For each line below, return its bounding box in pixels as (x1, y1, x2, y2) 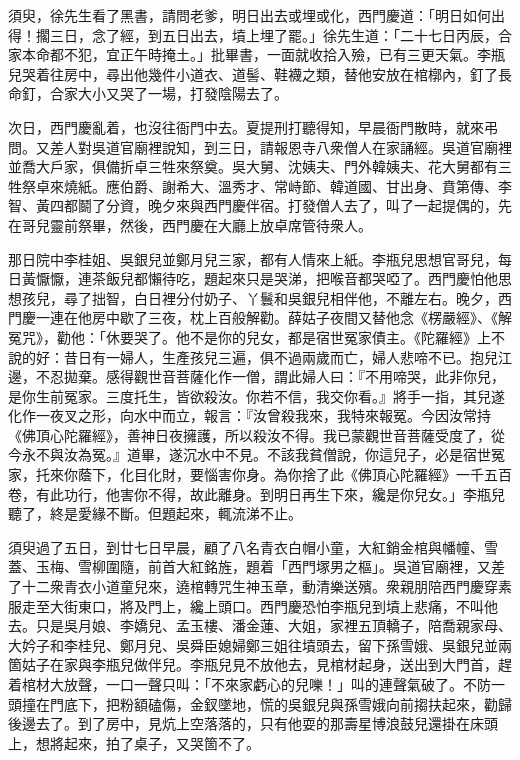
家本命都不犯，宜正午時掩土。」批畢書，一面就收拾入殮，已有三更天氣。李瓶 (8, 44, 505, 65)
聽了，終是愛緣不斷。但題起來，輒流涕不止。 (8, 503, 302, 524)
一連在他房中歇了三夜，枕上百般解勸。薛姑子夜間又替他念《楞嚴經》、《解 (35, 307, 512, 328)
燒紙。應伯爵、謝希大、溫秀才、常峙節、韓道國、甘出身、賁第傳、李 (63, 175, 512, 196)
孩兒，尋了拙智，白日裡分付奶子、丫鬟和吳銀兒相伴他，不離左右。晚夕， (21, 287, 498, 308)
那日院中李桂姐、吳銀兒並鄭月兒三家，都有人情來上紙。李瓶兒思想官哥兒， (8, 248, 498, 269)
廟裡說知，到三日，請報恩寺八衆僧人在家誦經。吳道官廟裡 (133, 136, 512, 157)
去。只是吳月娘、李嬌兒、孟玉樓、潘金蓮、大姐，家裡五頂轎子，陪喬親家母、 (8, 615, 512, 636)
